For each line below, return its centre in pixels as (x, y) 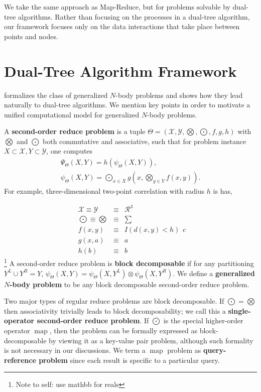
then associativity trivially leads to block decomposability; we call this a (115, 310)
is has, (223, 191)
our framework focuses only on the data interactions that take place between (122, 26)
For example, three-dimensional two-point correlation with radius (104, 191)
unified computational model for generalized (72, 114)
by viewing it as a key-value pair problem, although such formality (151, 340)
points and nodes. (31, 36)
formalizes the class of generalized (56, 95)
